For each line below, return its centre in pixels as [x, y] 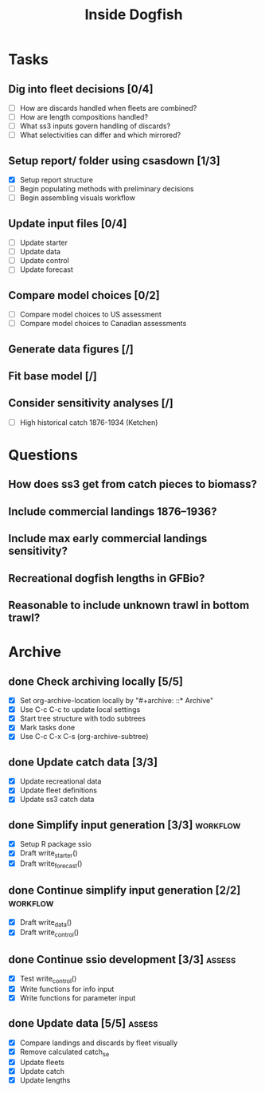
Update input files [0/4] [68, 224]
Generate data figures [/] [71, 349]
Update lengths [45, 1080]
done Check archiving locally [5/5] [95, 681]
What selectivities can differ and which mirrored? [100, 135]
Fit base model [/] [53, 376]
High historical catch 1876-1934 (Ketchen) [89, 422]
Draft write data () [46, 923]
